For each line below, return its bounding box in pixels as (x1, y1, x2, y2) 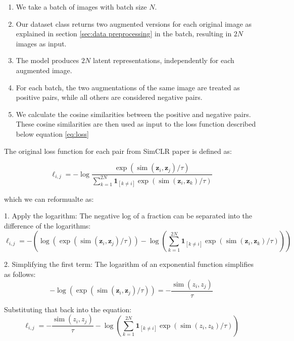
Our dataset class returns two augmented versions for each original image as (16, 18, 252, 29)
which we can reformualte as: (4, 193, 94, 204)
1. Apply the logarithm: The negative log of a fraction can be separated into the (4, 210, 252, 221)
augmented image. (16, 65, 72, 75)
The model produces (16, 55, 79, 66)
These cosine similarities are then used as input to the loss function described (16, 119, 256, 129)
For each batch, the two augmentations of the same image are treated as (16, 82, 240, 92)
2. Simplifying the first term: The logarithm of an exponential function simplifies (4, 259, 254, 269)
